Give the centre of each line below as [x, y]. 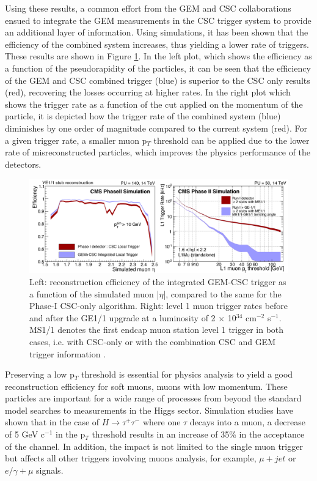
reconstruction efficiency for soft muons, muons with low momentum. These [146, 386]
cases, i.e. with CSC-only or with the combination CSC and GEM [152, 341]
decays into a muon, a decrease [248, 422]
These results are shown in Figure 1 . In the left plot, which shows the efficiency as [158, 56]
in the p [71, 434]
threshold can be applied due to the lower [231, 140]
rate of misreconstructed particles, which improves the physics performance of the [158, 152]
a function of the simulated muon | [94, 293]
